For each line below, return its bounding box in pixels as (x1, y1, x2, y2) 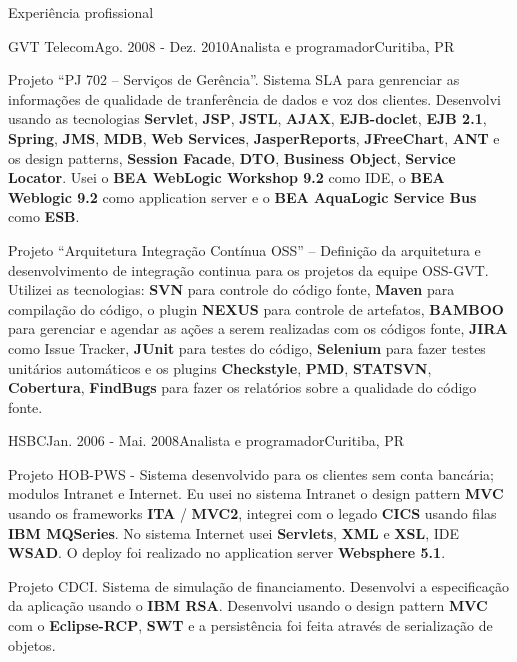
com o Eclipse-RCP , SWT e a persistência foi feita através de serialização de (8, 615, 493, 636)
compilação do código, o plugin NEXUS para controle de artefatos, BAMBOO (8, 298, 504, 319)
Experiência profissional (8, 2, 154, 22)
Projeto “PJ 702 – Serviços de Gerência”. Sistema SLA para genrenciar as (8, 69, 460, 90)
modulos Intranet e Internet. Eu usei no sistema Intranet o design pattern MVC (8, 483, 504, 504)
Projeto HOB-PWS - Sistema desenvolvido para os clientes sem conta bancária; (8, 463, 494, 484)
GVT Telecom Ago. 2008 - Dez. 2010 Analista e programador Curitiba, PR (8, 35, 455, 56)
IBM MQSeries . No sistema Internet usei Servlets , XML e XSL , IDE (8, 522, 459, 543)
